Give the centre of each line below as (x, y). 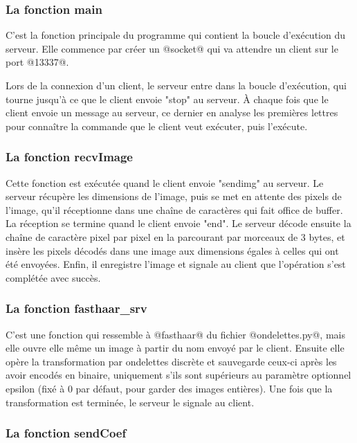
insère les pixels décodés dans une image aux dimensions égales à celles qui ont (172, 250)
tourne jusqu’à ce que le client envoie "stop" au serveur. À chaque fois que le (167, 99)
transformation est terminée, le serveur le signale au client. (130, 402)
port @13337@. (37, 62)
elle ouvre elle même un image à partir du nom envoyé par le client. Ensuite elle (175, 348)
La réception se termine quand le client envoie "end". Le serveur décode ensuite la (178, 223)
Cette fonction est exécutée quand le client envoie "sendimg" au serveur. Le (165, 182)
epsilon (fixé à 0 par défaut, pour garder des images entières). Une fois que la (169, 388)
